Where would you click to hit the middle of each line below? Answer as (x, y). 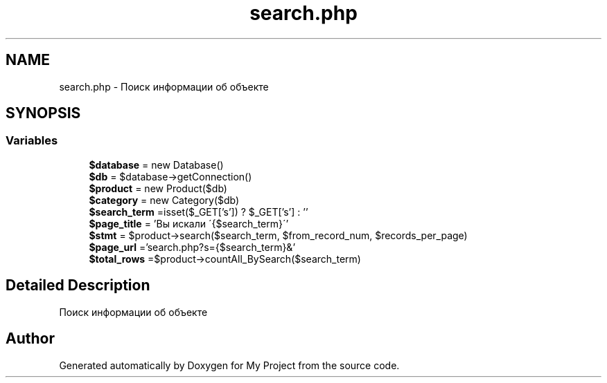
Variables (32, 141)
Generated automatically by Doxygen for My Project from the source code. (229, 365)
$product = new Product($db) (158, 188)
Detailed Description (78, 286)
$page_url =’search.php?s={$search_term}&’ (192, 247)
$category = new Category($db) (164, 200)
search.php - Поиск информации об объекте (164, 86)
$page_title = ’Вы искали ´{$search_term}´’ (189, 223)
